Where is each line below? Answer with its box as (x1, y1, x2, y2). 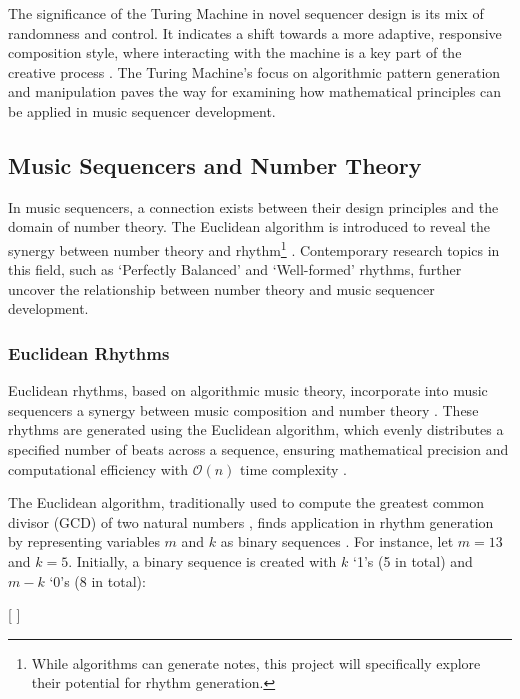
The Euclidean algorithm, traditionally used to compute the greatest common (8, 492, 485, 513)
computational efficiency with (8, 458, 189, 479)
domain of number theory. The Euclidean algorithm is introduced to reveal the (8, 216, 490, 237)
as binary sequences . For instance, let (220, 531, 454, 552)
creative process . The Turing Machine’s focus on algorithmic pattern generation (8, 61, 501, 82)
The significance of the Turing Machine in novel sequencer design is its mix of (8, 3, 484, 23)
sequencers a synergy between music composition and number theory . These (8, 399, 479, 420)
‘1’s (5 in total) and (353, 550, 473, 571)
